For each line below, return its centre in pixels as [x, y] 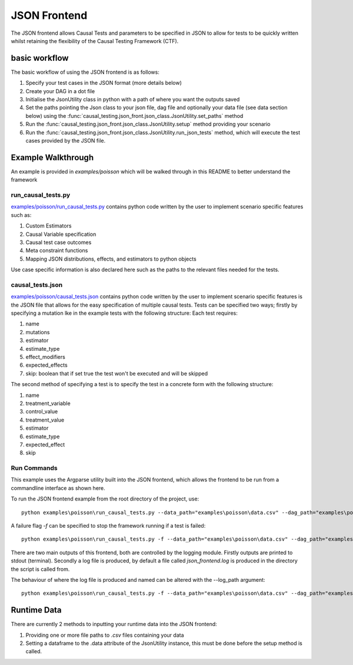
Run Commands [34, 468]
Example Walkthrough [52, 157]
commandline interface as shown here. [58, 488]
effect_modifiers [46, 357]
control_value [42, 411]
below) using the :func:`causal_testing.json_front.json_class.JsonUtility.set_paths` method [134, 116]
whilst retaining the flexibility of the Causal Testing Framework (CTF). [95, 41]
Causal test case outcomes [59, 242]
